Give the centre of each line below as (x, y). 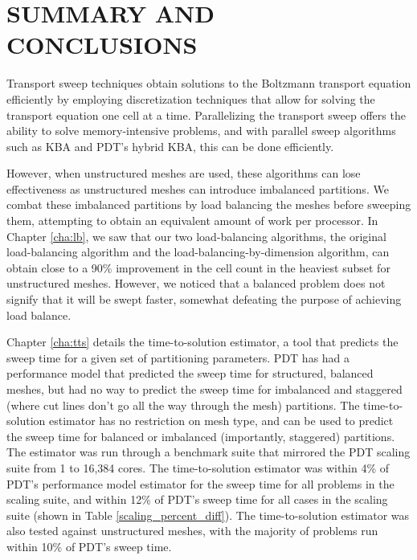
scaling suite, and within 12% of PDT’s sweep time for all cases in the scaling (197, 499)
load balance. (39, 315)
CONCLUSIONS (102, 45)
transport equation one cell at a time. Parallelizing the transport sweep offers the (206, 114)
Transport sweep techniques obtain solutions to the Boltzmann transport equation (209, 83)
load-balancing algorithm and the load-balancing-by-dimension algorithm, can (198, 252)
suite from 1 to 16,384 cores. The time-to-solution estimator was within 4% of (198, 467)
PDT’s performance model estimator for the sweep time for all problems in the (200, 483)
